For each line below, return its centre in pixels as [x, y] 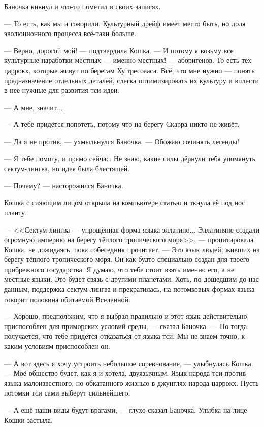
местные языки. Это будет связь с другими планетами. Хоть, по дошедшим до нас [131, 279]
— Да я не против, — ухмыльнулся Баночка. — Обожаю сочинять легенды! [122, 141]
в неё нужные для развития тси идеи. [62, 90]
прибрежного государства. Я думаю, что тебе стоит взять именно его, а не [119, 269]
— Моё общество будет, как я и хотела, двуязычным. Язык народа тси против [125, 373]
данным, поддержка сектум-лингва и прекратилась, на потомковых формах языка [129, 289]
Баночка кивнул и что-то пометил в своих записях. [82, 6]
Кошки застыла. [28, 420]
